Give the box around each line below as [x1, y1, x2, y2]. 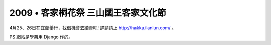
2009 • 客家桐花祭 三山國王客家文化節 [9, 7, 166, 18]
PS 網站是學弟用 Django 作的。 [9, 34, 73, 40]
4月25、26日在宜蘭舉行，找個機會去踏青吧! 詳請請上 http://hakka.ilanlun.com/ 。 [9, 25, 177, 31]
